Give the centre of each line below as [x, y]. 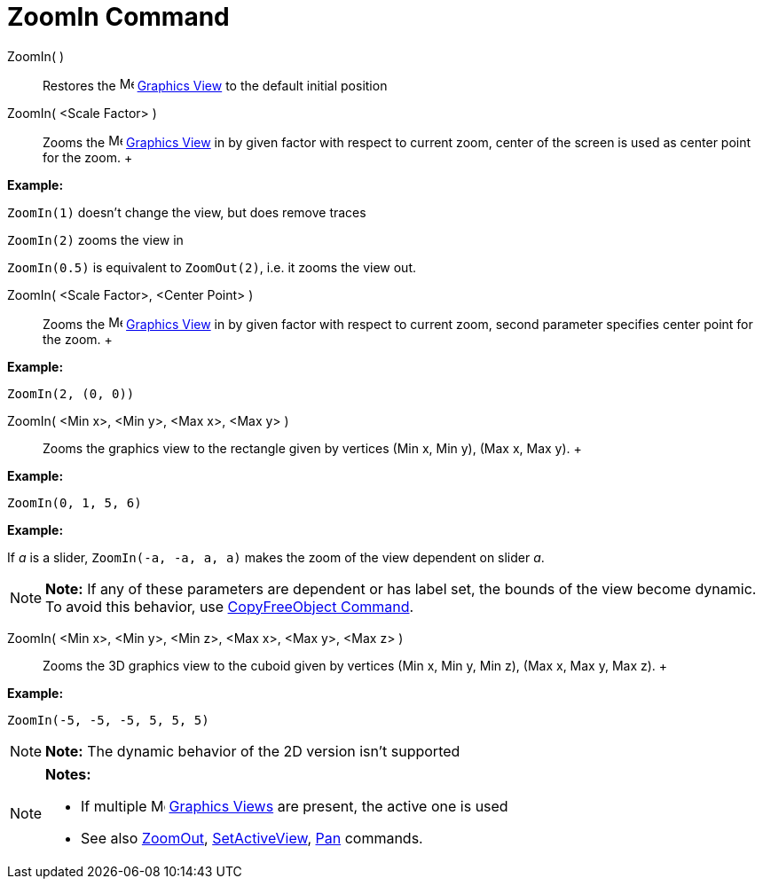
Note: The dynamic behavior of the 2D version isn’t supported [253, 751]
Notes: [68, 774]
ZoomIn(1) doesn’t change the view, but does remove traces [187, 212]
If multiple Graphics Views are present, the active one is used [295, 806]
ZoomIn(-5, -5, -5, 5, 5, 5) [108, 720]
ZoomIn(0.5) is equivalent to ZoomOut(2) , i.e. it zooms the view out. [212, 267]
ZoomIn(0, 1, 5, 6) [75, 502]
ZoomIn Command [118, 17]
